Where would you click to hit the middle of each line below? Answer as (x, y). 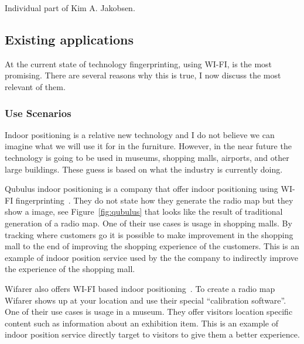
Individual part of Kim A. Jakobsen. (70, 8)
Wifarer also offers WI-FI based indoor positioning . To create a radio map (140, 288)
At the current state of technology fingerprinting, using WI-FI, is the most (139, 63)
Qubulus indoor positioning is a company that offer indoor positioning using (141, 189)
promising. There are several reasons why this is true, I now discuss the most (143, 75)
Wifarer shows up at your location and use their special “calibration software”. (146, 300)
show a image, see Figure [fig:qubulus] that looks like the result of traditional (144, 211)
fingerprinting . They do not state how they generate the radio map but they (154, 200)
